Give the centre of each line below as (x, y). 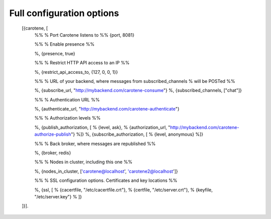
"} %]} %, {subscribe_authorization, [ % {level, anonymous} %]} (137, 134)
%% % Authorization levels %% (67, 118)
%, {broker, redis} (53, 153)
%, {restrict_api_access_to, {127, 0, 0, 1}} (76, 72)
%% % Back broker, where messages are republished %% (95, 144)
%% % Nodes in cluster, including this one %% (83, 162)
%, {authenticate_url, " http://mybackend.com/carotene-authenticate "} (107, 109)
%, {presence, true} (55, 53)
